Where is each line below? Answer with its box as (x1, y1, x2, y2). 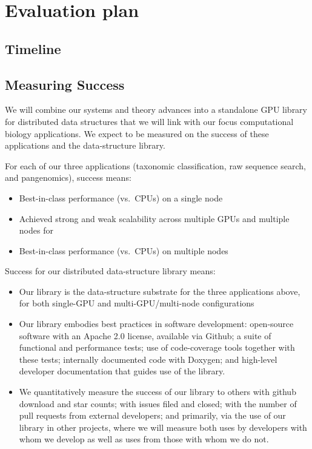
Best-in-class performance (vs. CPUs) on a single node (19, 191, 223, 204)
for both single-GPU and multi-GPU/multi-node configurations (19, 297, 254, 309)
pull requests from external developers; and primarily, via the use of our (19, 409, 286, 422)
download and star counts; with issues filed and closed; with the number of (19, 397, 297, 410)
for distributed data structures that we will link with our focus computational (5, 115, 294, 127)
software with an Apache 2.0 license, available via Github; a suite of (19, 329, 271, 342)
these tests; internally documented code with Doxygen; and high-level (19, 353, 277, 365)
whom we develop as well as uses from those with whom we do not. (19, 433, 269, 445)
